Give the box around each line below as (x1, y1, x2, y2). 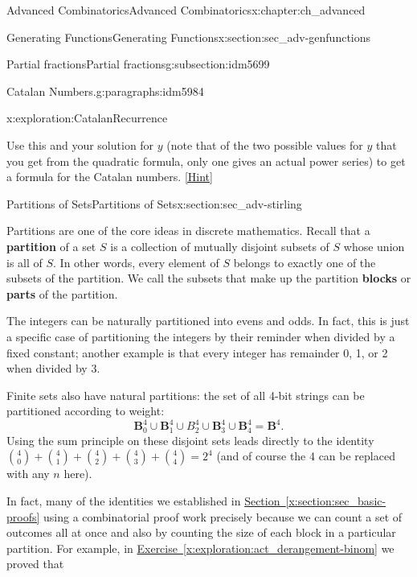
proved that (6, 555, 64, 572)
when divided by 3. (6, 360, 100, 377)
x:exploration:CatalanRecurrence (6, 109, 168, 126)
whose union (343, 237, 405, 254)
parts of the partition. (6, 285, 118, 302)
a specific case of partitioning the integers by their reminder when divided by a (6, 328, 395, 344)
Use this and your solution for (6, 136, 154, 153)
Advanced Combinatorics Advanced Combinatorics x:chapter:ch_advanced (6, 2, 366, 18)
